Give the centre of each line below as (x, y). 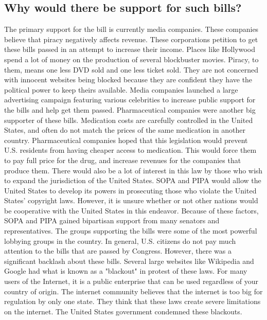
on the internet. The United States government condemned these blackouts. (123, 311)
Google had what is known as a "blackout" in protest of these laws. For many (126, 271)
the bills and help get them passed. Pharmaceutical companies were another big (130, 109)
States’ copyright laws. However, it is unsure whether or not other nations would (131, 200)
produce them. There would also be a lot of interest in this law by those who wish (133, 170)
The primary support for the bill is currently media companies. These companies (131, 29)
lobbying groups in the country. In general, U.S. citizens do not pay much (120, 241)
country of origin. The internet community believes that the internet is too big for (133, 291)
